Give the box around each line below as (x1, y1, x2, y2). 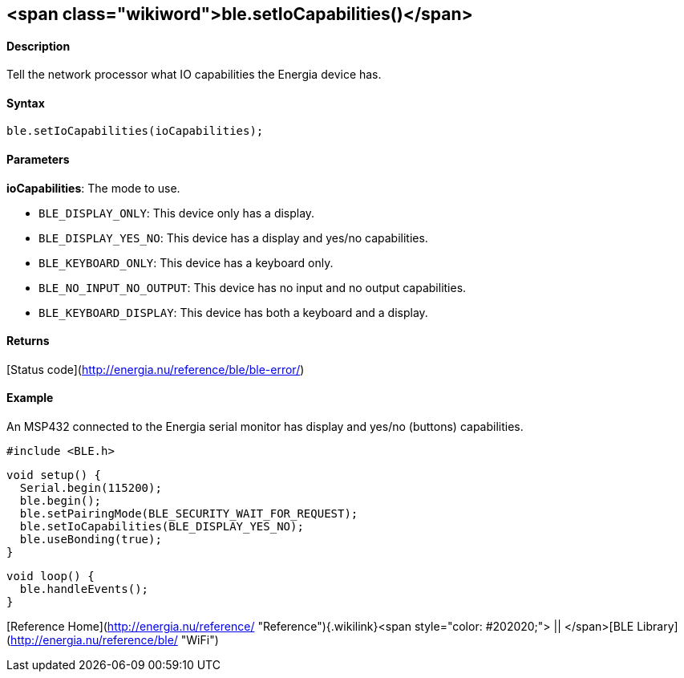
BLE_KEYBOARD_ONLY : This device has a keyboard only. (38, 255, 334, 270)
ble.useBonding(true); (19, 533, 162, 546)
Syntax (6, 95, 45, 110)
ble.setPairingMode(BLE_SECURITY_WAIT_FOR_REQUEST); (19, 507, 358, 521)
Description (6, 39, 71, 53)
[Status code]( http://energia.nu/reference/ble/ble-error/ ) (6, 362, 305, 376)
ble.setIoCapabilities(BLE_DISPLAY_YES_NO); (19, 520, 304, 534)
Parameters (6, 152, 70, 167)
